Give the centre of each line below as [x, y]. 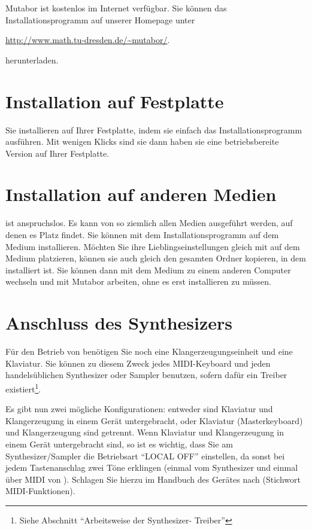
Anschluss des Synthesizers [119, 323]
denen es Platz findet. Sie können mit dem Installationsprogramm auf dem [142, 234]
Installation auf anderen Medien [141, 194]
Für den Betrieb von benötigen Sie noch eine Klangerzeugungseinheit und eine [149, 351]
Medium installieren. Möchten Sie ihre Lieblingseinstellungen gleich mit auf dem [153, 246]
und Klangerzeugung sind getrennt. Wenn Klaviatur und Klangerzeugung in [145, 432]
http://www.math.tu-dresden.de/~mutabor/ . [88, 40]
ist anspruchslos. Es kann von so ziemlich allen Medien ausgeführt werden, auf [149, 223]
